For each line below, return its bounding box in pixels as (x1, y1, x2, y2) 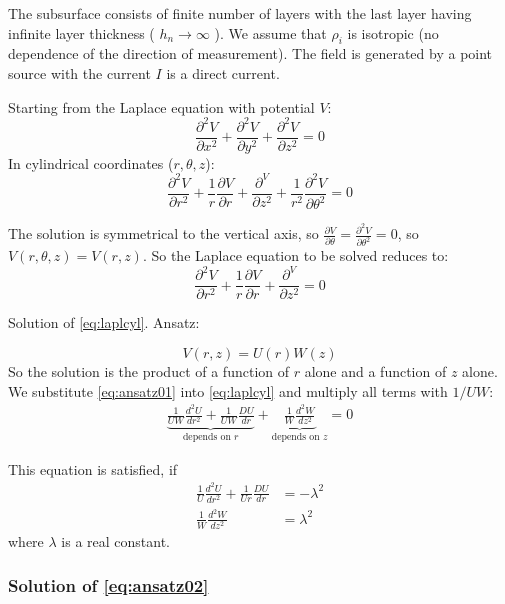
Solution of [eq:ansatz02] (8, 573, 209, 598)
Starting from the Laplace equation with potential (8, 96, 315, 117)
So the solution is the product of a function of (8, 360, 290, 381)
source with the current (8, 62, 151, 83)
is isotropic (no (347, 22, 439, 43)
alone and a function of (304, 360, 447, 381)
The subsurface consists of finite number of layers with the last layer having (8, 3, 472, 23)
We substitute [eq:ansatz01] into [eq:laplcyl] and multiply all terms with (8, 380, 448, 401)
